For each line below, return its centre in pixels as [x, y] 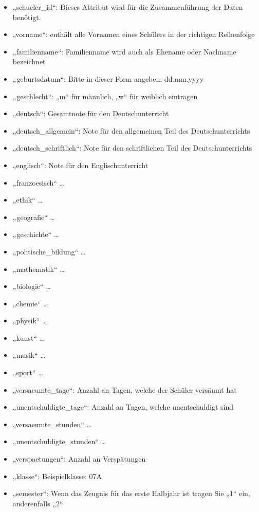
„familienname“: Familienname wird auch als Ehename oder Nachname [124, 51]
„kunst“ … [28, 337]
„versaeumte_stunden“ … [52, 424]
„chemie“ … [30, 303]
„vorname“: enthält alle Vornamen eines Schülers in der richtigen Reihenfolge [134, 34]
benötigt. [27, 17]
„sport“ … [28, 372]
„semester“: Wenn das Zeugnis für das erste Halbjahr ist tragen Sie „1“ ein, [131, 493]
